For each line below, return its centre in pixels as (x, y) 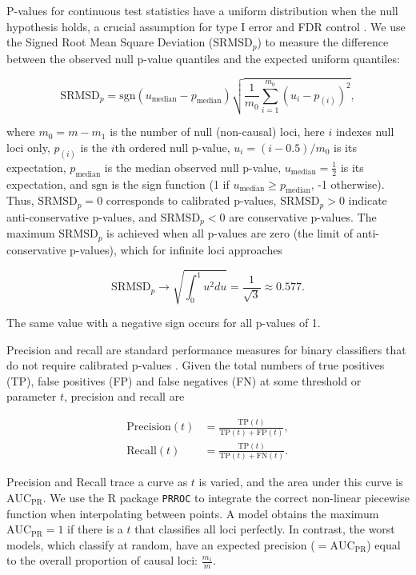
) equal (384, 544)
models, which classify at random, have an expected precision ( (161, 544)
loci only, (28, 148)
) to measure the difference (323, 42)
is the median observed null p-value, (193, 167)
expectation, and (47, 184)
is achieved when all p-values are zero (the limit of (230, 233)
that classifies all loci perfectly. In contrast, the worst (265, 529)
